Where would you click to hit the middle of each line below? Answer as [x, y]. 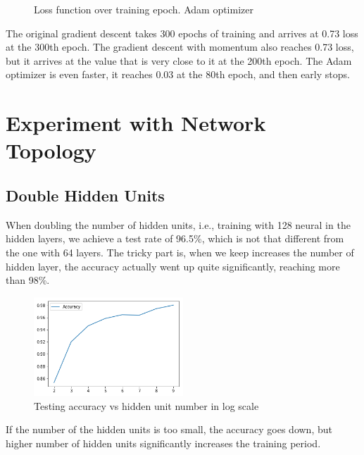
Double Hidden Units [85, 195]
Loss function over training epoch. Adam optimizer [144, 9]
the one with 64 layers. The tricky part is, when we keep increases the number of [180, 252]
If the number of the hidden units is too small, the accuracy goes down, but [169, 429]
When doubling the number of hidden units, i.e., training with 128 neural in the [178, 224]
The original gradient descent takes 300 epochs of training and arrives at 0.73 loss [182, 33]
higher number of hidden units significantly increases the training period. [163, 443]
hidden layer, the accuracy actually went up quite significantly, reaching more [173, 266]
